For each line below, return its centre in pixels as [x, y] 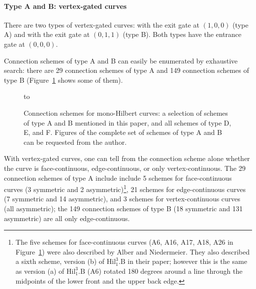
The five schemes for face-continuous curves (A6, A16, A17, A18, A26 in [124, 242]
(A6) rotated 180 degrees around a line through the [165, 271]
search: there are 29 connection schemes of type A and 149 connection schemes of [127, 70]
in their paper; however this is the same [187, 261]
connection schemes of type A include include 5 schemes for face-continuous [118, 177]
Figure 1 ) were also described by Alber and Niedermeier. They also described [133, 251]
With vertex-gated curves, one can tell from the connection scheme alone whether [127, 158]
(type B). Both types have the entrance [182, 34]
